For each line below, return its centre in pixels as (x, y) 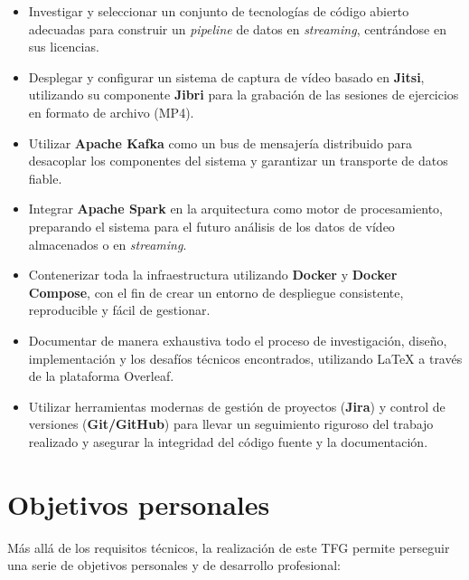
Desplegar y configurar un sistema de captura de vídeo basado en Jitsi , (226, 76)
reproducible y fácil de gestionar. (119, 310)
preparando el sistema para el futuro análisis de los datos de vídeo (211, 226)
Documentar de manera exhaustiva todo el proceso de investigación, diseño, (238, 340)
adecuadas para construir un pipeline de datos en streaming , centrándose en (237, 29)
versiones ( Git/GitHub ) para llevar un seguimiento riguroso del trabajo (231, 424)
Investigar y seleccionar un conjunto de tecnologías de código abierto (219, 11)
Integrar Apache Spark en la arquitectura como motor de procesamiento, (235, 209)
